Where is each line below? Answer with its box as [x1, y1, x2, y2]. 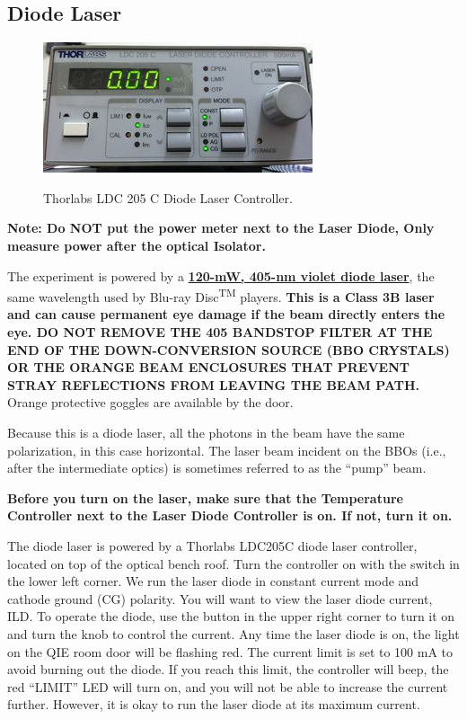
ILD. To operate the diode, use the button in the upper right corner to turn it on [7, 607, 455, 626]
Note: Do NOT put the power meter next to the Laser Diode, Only [7, 218, 435, 237]
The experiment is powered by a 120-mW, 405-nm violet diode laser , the [7, 266, 435, 285]
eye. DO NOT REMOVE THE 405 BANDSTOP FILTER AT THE [7, 323, 433, 342]
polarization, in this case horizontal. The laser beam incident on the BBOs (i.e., [7, 440, 446, 459]
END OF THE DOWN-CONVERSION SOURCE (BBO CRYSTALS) [7, 340, 450, 359]
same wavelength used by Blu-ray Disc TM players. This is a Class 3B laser [7, 285, 435, 306]
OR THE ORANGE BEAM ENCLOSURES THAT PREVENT [7, 358, 410, 377]
